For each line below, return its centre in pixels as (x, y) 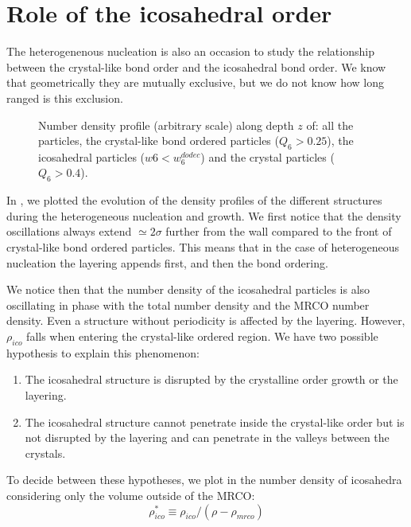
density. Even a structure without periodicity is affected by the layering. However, (206, 320)
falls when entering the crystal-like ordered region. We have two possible (202, 336)
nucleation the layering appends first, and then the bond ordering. (167, 262)
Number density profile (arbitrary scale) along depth (166, 125)
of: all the (330, 125)
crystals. (45, 453)
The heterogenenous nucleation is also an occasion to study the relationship (190, 51)
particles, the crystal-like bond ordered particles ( (159, 141)
